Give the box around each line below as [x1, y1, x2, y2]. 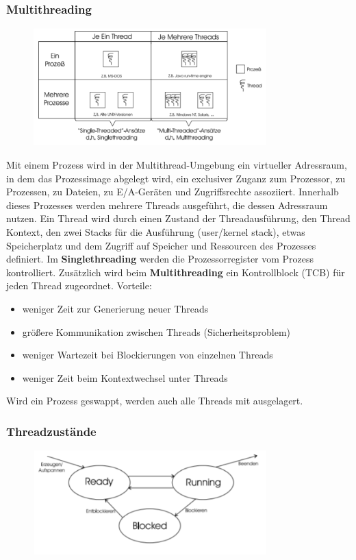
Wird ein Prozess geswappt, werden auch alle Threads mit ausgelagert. [6, 393, 303, 408]
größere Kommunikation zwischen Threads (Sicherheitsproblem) [22, 324, 291, 339]
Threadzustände [6, 422, 97, 439]
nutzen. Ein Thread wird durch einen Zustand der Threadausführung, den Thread [6, 211, 351, 226]
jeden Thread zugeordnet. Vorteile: [6, 278, 152, 293]
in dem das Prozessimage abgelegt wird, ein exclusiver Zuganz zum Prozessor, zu [6, 171, 346, 185]
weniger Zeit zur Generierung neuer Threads [22, 301, 209, 315]
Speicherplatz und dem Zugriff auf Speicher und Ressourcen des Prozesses [6, 238, 316, 252]
